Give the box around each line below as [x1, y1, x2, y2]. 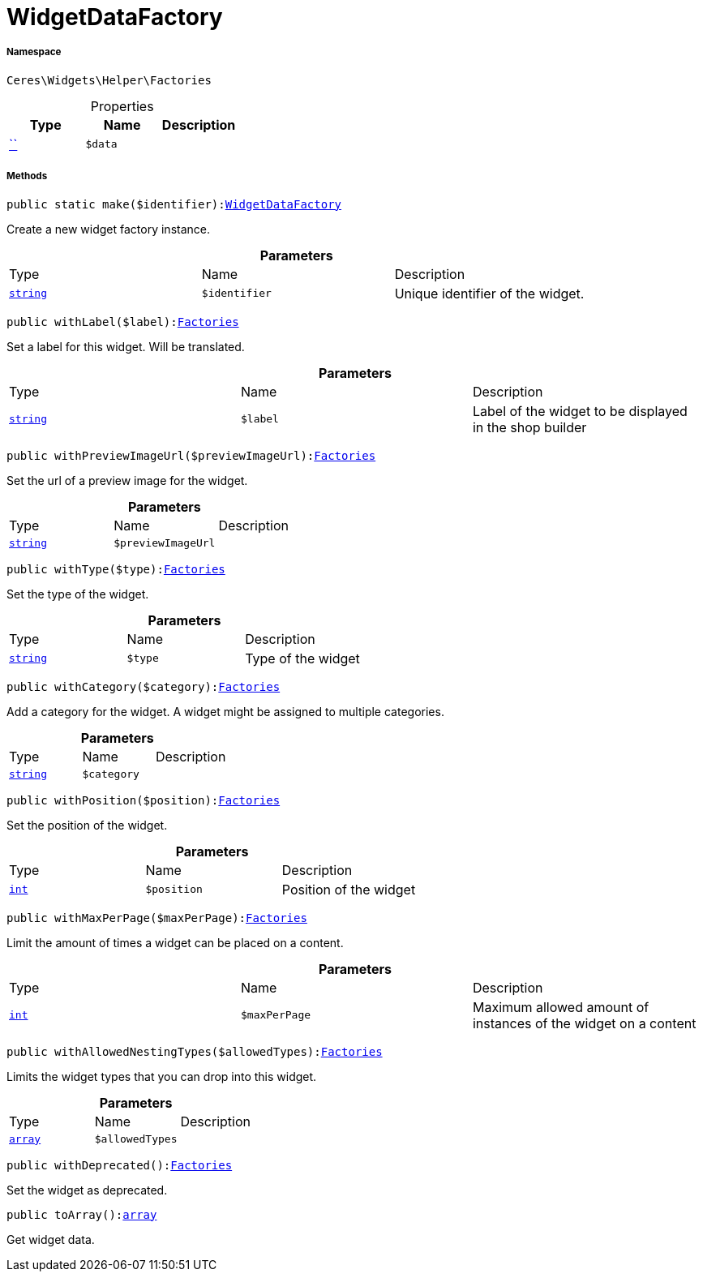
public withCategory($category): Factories [6, 680, 281, 693]
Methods [6, 170, 48, 182]
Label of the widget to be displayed [472, 402, 688, 419]
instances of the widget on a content [472, 1014, 697, 1031]
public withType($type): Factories [6, 562, 225, 576]
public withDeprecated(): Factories [6, 1158, 233, 1172]
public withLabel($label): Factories [6, 315, 239, 328]
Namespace [6, 46, 62, 58]
